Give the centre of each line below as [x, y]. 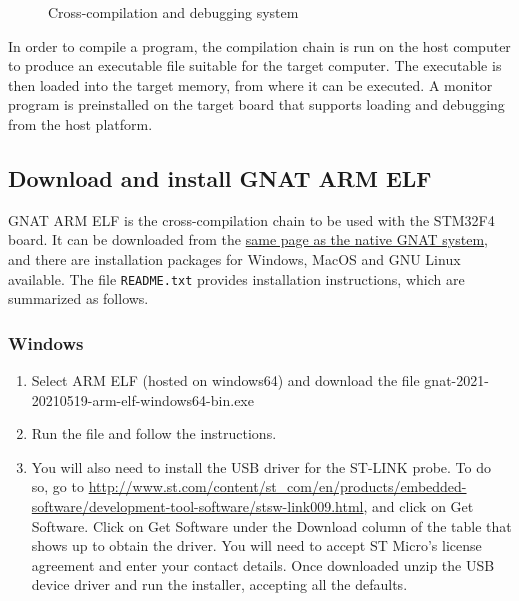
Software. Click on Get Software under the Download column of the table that [271, 525]
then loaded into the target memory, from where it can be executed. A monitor [250, 84]
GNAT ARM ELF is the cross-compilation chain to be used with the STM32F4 [251, 219]
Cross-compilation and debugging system [173, 12]
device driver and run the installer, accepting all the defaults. [219, 584]
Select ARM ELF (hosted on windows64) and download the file [225, 380]
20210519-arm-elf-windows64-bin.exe [142, 399]
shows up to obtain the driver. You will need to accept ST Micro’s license [256, 545]
